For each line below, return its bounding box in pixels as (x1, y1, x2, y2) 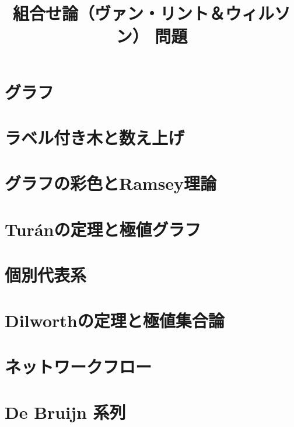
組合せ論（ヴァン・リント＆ (12, 1, 225, 25)
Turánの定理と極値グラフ (5, 217, 201, 241)
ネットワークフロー (5, 354, 152, 378)
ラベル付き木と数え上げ (5, 125, 185, 149)
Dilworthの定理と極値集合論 (5, 308, 225, 332)
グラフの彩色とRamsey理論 (5, 171, 217, 195)
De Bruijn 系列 (5, 400, 126, 424)
